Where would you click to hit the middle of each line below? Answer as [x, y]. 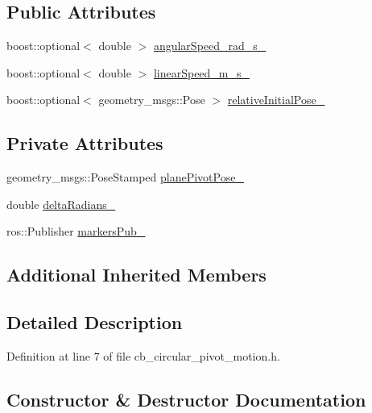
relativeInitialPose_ [276, 100]
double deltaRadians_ [61, 204]
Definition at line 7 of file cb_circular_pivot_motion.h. [143, 355]
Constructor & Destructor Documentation [186, 399]
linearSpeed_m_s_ [202, 72]
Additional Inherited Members [136, 275]
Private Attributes [85, 143]
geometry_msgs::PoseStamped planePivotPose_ [125, 177]
